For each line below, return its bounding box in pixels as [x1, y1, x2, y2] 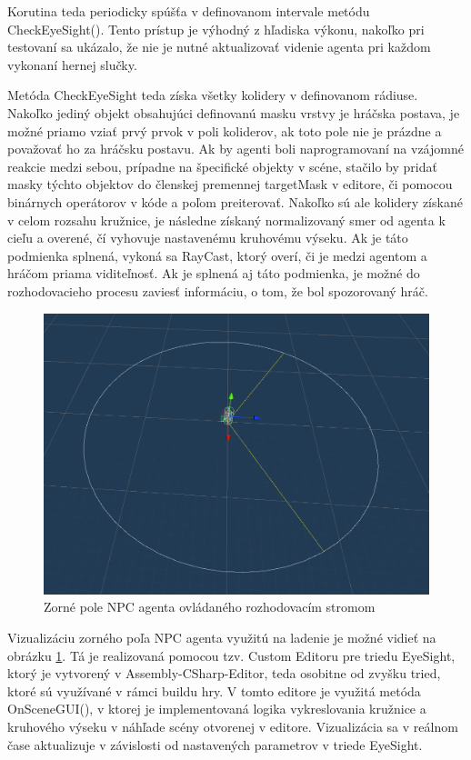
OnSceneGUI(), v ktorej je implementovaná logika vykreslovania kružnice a [7, 699, 426, 718]
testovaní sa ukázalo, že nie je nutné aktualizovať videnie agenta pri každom [7, 37, 431, 56]
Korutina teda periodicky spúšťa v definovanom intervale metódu [7, 2, 370, 20]
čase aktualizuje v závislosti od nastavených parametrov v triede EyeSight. [7, 735, 423, 754]
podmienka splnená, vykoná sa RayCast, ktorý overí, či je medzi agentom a [7, 245, 427, 265]
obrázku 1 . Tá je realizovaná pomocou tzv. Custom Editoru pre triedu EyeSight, [7, 645, 456, 665]
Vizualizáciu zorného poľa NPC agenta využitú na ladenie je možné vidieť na [7, 627, 436, 646]
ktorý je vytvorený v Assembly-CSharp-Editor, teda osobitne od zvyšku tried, [7, 664, 441, 683]
